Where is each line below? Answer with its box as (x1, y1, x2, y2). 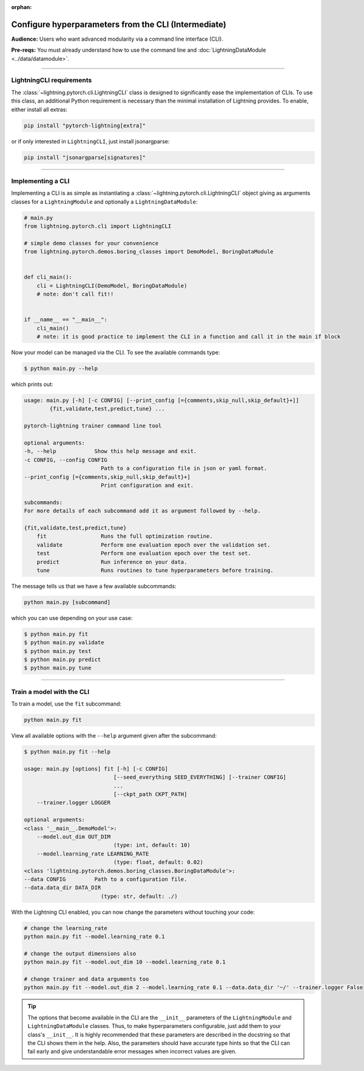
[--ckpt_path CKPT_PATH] (113, 791, 187, 798)
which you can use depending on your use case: (11, 614, 133, 622)
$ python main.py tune (24, 665, 92, 671)
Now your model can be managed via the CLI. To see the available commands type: (11, 349, 220, 356)
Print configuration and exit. (100, 481, 194, 489)
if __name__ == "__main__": (24, 316, 107, 323)
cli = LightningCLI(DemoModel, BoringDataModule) (36, 282, 187, 289)
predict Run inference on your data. (36, 559, 187, 565)
